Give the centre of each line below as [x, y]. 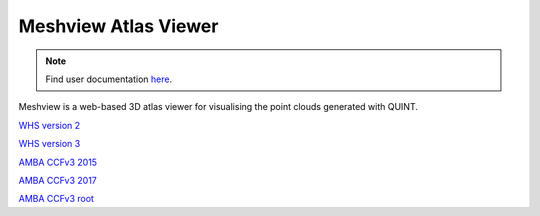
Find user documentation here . [109, 79]
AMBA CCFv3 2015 [58, 162]
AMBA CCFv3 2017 [57, 180]
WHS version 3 [49, 144]
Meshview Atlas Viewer [118, 26]
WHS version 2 [49, 125]
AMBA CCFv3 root [56, 199]
